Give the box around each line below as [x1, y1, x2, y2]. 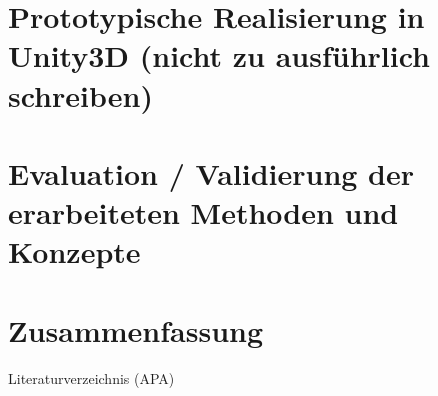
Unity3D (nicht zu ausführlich [8, 35, 430, 76]
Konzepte [8, 231, 141, 272]
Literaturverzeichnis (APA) [8, 367, 175, 388]
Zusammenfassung [8, 309, 264, 350]
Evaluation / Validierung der [8, 152, 415, 193]
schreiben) [8, 74, 153, 115]
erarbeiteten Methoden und [8, 192, 399, 233]
